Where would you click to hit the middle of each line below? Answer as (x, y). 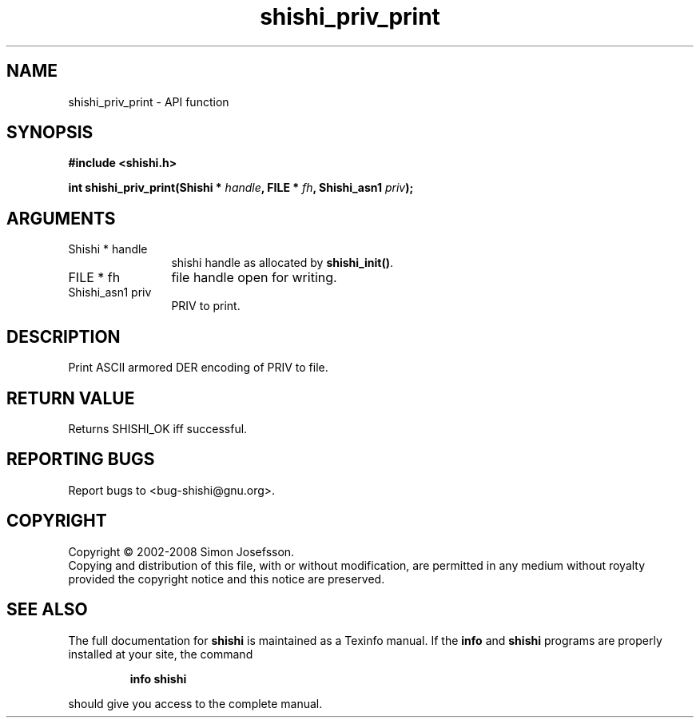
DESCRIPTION (64, 336)
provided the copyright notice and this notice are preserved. (227, 579)
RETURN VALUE (71, 398)
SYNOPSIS (50, 133)
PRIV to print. (206, 306)
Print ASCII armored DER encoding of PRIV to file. (198, 368)
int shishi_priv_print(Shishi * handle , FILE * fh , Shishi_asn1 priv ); (241, 188)
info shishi (158, 678)
